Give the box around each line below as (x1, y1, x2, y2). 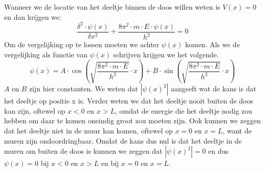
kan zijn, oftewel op (4, 105, 65, 116)
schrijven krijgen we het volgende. (113, 49, 219, 59)
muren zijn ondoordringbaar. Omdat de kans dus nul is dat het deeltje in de (4, 135, 242, 146)
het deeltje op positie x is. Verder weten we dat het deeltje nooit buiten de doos (4, 95, 253, 106)
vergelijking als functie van (4, 49, 88, 59)
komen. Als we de (185, 39, 240, 50)
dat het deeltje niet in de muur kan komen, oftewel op (4, 125, 173, 135)
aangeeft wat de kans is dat (171, 83, 256, 94)
